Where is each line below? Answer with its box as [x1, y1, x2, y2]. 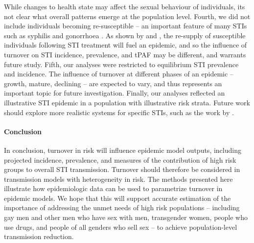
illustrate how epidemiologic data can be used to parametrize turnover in [4, 183, 223, 194]
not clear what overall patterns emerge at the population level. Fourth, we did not [4, 11, 251, 21]
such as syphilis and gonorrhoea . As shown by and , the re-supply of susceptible [4, 30, 246, 40]
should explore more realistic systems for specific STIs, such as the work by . [4, 107, 234, 117]
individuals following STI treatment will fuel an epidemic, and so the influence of [4, 40, 247, 50]
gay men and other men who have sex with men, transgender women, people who [4, 212, 248, 222]
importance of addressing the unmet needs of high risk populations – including [4, 202, 240, 213]
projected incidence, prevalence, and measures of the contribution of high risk [4, 154, 236, 165]
